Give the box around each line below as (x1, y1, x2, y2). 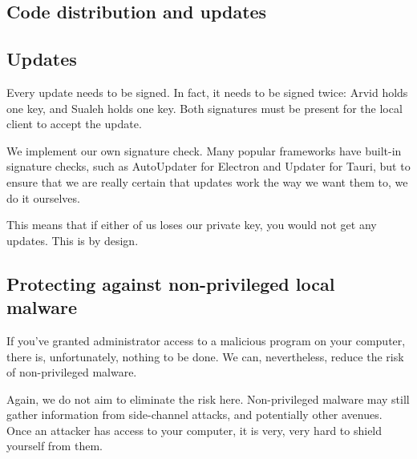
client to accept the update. (6, 115, 142, 132)
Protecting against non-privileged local (6, 271, 335, 296)
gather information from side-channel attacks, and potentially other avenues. (6, 406, 383, 423)
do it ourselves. (6, 189, 80, 206)
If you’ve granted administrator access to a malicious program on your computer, (6, 332, 406, 348)
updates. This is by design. (6, 232, 139, 248)
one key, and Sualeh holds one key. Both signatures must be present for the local (6, 99, 403, 116)
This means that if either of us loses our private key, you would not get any (6, 216, 377, 233)
